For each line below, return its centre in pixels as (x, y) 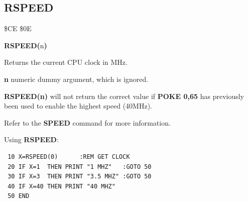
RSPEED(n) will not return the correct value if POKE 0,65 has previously (124, 96)
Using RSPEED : (31, 139)
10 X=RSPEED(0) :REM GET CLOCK (69, 157)
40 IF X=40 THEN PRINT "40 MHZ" (61, 186)
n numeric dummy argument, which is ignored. (76, 79)
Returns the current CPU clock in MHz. (66, 62)
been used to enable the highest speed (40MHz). (78, 106)
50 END (19, 196)
